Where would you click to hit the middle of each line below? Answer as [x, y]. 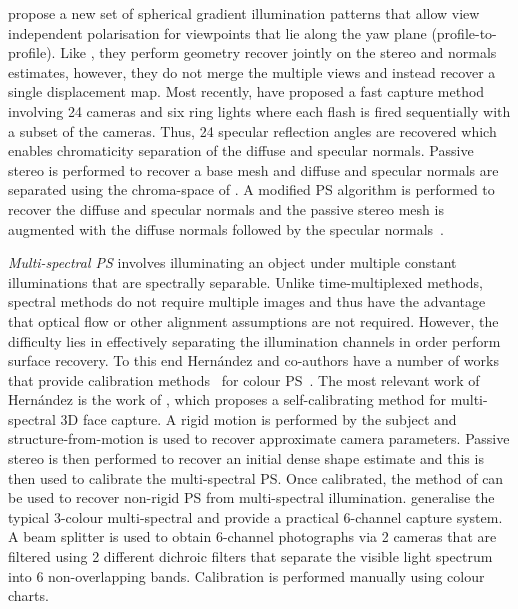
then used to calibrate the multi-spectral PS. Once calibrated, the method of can [256, 477]
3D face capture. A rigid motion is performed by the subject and [258, 418]
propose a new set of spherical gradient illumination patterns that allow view [244, 13]
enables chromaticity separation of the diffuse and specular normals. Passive [241, 150]
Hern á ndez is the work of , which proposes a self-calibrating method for [227, 399]
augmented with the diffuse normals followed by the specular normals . [226, 228]
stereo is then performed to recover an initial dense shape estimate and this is [246, 458]
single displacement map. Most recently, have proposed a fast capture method [246, 91]
